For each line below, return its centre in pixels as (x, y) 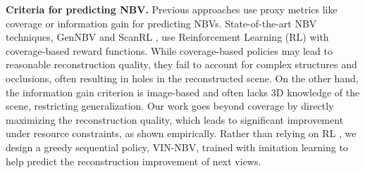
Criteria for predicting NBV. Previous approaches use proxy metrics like (172, 9)
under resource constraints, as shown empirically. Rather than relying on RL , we (181, 133)
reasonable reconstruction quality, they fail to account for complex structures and (181, 64)
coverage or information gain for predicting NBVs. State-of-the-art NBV (161, 23)
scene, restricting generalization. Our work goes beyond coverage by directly (170, 106)
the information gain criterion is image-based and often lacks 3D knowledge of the (183, 92)
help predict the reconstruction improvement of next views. (134, 161)
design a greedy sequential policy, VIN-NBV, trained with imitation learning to (177, 147)
